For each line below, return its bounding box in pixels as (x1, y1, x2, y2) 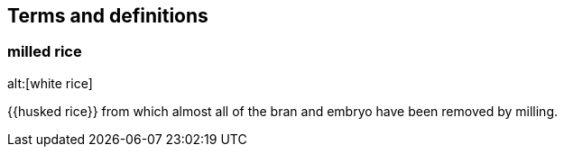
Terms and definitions (7, 5, 208, 27)
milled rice (7, 42, 82, 61)
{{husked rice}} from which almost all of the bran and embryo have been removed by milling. (7, 103, 558, 119)
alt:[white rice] (7, 75, 93, 91)
